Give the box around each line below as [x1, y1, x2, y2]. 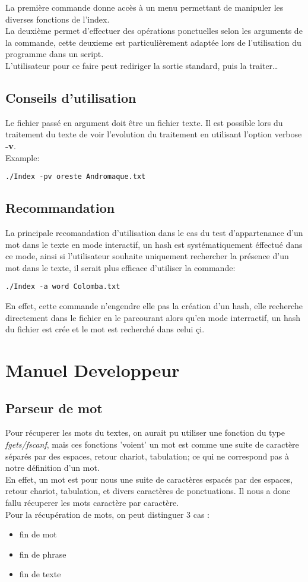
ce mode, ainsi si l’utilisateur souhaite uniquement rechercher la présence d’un [5, 250, 289, 262]
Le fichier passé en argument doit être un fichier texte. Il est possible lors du [5, 116, 283, 128]
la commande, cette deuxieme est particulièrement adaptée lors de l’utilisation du [5, 36, 301, 48]
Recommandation [5, 199, 115, 217]
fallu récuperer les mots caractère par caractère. [5, 496, 179, 508]
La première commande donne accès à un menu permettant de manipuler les [5, 1, 284, 13]
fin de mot [19, 528, 57, 540]
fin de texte [19, 568, 61, 580]
